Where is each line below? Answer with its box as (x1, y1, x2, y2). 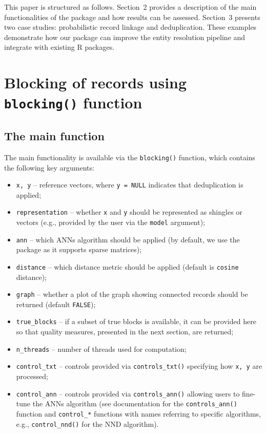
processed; (16, 371, 48, 382)
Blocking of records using (4, 72, 187, 93)
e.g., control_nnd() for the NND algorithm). (16, 418, 159, 429)
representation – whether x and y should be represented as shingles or (16, 206, 242, 217)
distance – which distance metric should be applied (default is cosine (16, 261, 239, 272)
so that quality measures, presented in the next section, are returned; (16, 326, 234, 337)
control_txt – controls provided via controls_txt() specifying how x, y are (16, 361, 262, 371)
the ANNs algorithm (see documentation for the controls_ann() (32, 398, 237, 409)
